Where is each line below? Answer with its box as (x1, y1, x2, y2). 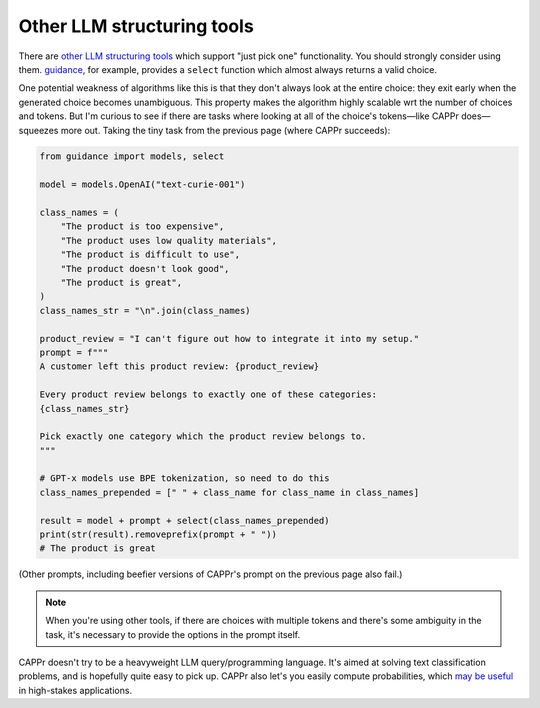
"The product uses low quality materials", (60, 235, 277, 246)
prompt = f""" (39, 346, 109, 358)
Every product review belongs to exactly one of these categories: (39, 389, 378, 400)
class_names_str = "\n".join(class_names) (39, 305, 251, 316)
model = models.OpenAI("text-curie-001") (39, 179, 246, 190)
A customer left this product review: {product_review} (39, 361, 320, 372)
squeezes (18, 124, 59, 136)
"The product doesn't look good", (60, 263, 230, 274)
